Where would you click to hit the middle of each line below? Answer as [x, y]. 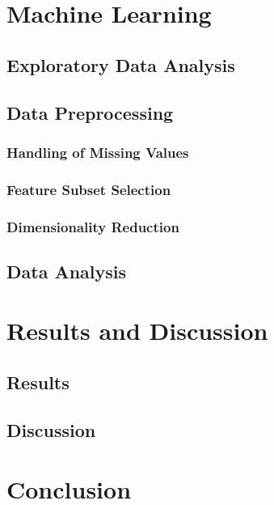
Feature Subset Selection [89, 189]
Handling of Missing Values [98, 152]
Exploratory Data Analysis [121, 64]
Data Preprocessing [90, 112]
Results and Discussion [137, 331]
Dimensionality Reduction [93, 226]
